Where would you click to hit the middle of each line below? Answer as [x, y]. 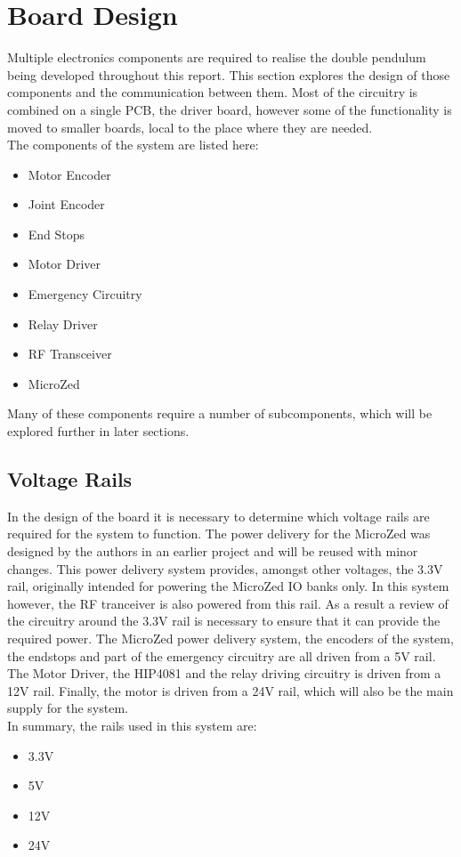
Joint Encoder [66, 204]
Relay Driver [63, 323]
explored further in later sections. [98, 431]
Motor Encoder [69, 174]
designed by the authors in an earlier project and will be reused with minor [213, 551]
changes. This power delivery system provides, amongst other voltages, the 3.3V [225, 568]
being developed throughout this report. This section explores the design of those [229, 74]
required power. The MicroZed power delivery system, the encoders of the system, [230, 638]
